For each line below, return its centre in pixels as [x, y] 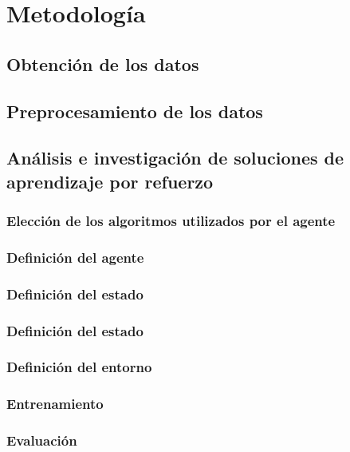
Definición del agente [75, 257]
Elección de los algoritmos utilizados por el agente [171, 221]
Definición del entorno [79, 367]
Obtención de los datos [103, 63]
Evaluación [42, 440]
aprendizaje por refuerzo [110, 181]
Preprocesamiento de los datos [135, 111]
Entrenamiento [55, 404]
